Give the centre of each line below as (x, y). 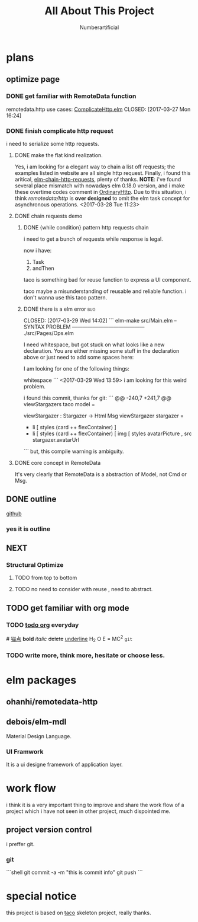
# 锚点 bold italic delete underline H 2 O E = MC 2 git (69, 639)
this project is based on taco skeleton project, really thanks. (79, 913)
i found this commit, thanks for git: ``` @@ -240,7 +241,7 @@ (97, 398)
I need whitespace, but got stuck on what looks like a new (94, 344)
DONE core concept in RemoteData (58, 462)
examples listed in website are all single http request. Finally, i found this (103, 173)
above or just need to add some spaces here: (79, 357)
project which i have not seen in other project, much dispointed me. (88, 811)
